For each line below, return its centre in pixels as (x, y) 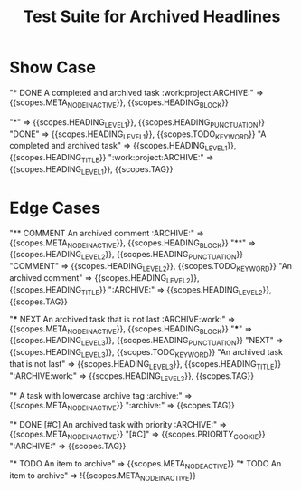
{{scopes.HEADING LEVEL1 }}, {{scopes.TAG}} (91, 170)
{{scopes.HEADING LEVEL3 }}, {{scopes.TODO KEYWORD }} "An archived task (146, 353)
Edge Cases (55, 208)
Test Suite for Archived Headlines (152, 17)
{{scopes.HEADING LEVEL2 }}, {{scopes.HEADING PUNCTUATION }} (127, 255)
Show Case (53, 67)
